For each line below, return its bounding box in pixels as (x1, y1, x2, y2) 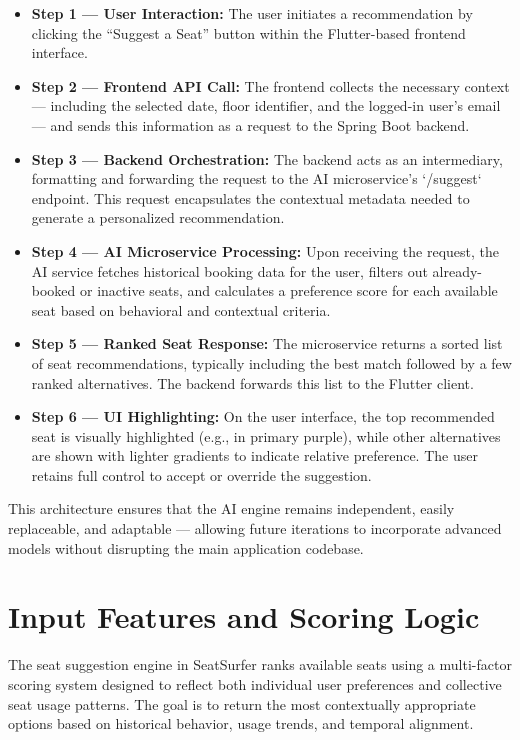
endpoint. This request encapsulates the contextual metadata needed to (31, 187, 470, 208)
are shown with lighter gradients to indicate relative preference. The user (31, 445, 478, 466)
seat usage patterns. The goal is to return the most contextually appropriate (8, 693, 476, 714)
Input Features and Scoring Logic (8, 596, 480, 637)
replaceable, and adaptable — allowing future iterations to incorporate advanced (8, 518, 502, 539)
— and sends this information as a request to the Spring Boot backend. (31, 114, 470, 135)
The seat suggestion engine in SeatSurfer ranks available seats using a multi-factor (8, 654, 512, 675)
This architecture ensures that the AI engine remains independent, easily (8, 498, 455, 519)
